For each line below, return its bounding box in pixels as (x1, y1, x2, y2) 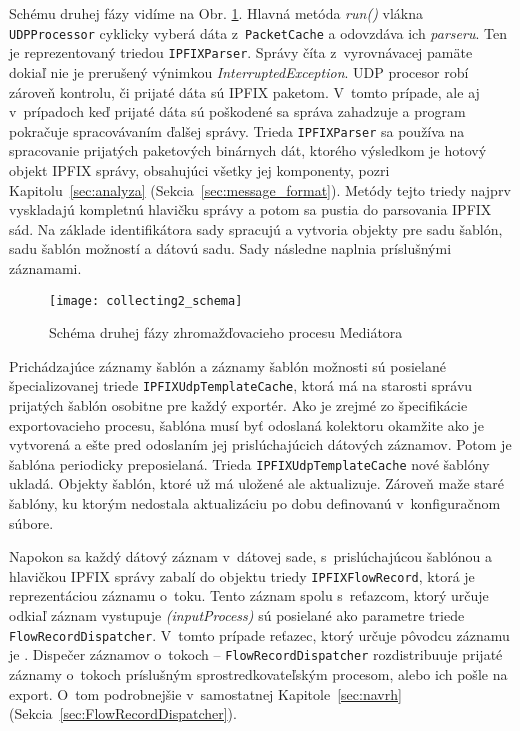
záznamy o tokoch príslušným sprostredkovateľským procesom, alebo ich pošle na (9, 663, 508, 684)
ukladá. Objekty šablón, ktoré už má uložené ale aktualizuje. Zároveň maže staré (9, 473, 504, 494)
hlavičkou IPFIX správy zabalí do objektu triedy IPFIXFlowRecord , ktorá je (9, 565, 475, 586)
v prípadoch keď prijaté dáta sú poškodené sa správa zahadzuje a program (9, 101, 466, 122)
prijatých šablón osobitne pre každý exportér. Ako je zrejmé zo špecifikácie (9, 395, 468, 415)
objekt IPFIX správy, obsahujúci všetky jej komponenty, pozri (9, 159, 390, 180)
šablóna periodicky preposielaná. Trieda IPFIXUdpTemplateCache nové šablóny (9, 453, 490, 474)
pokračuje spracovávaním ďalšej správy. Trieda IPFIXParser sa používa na (9, 120, 465, 141)
